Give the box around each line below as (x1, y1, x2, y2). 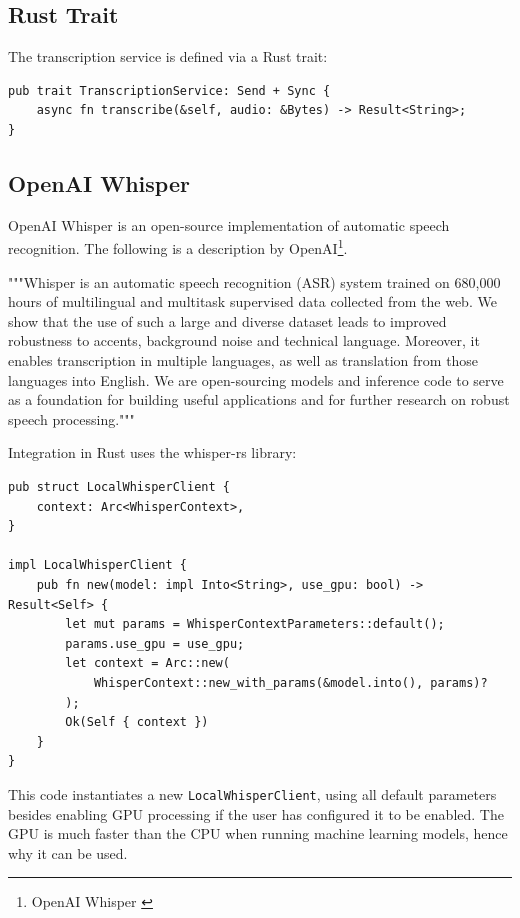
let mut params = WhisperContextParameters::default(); (65, 617, 445, 632)
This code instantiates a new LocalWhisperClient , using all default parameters (8, 783, 497, 804)
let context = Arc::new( (65, 656, 230, 671)
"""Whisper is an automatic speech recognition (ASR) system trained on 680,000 (8, 271, 501, 292)
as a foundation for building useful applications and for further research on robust (8, 389, 510, 410)
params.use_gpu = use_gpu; (65, 636, 245, 651)
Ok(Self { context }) (65, 715, 209, 730)
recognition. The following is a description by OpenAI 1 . (8, 235, 348, 259)
